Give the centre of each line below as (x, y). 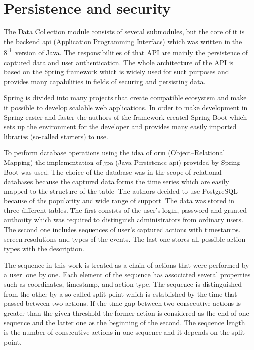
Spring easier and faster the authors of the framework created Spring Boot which (126, 117)
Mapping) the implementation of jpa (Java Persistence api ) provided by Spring (122, 162)
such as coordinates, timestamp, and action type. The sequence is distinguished (123, 284)
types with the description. (44, 248)
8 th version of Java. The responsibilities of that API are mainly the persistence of (126, 52)
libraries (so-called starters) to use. (56, 136)
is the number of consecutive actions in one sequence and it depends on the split (125, 332)
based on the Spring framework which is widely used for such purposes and (116, 72)
